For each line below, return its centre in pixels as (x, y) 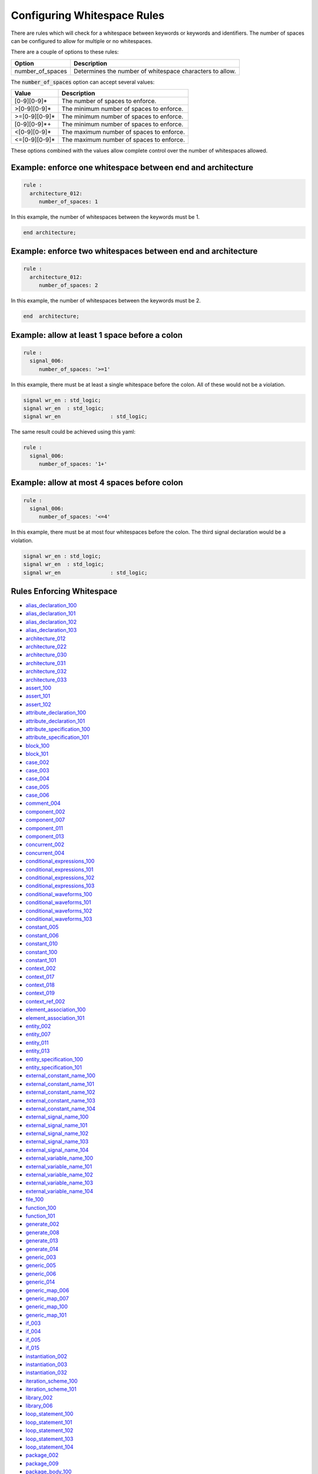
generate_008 (42, 1232)
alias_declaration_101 (51, 614)
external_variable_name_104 (59, 1191)
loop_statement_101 (49, 1422)
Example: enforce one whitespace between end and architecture (132, 167)
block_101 (37, 754)
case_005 (37, 787)
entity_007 (38, 1034)
